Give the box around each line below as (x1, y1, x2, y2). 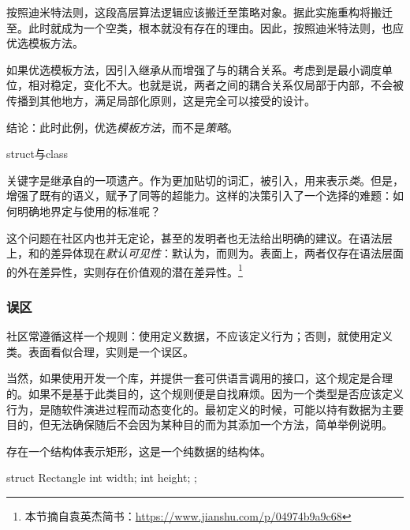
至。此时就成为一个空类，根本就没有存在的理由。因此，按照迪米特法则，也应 (6, 19, 404, 36)
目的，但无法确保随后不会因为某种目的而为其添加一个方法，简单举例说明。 (6, 416, 393, 433)
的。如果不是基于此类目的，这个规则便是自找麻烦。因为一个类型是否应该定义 (6, 385, 404, 401)
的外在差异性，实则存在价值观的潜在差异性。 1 (6, 261, 243, 280)
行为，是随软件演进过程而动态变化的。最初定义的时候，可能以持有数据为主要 (6, 400, 404, 417)
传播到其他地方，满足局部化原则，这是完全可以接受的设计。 (6, 92, 315, 108)
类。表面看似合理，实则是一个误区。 (6, 343, 194, 359)
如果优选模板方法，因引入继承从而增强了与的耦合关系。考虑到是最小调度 (6, 61, 382, 77)
